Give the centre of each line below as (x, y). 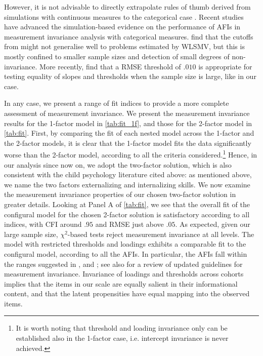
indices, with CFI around (43, 224)
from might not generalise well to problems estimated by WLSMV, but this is (124, 46)
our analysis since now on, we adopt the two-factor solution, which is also (118, 164)
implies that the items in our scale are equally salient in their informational (121, 283)
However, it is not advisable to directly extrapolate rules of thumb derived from (127, 7)
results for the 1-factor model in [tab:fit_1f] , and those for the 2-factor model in (128, 123)
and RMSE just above (129, 224)
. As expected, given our (213, 224)
